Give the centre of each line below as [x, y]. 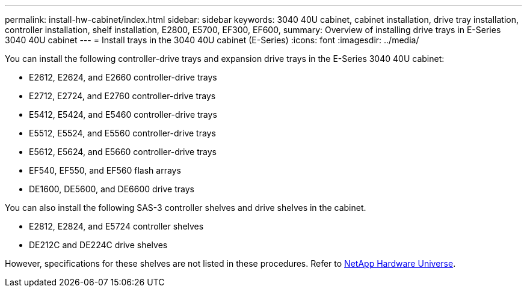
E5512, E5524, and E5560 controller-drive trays [122, 133]
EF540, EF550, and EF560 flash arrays [105, 170]
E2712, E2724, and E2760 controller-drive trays [122, 96]
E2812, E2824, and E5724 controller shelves [116, 226]
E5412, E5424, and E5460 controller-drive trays [123, 114]
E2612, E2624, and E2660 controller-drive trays [123, 77]
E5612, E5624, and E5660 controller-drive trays [123, 152]
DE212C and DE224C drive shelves [98, 245]
